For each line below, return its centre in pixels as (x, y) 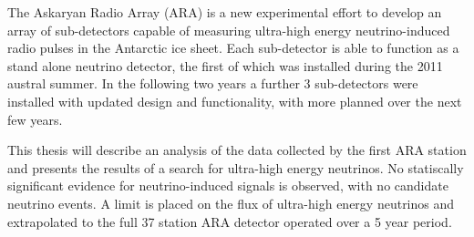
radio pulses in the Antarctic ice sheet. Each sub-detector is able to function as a (233, 48)
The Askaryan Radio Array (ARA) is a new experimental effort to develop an (225, 12)
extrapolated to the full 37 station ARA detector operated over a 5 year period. (230, 221)
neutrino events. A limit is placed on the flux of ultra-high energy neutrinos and (231, 203)
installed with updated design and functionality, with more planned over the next (235, 101)
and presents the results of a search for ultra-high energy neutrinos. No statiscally (236, 167)
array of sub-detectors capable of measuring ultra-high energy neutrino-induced (229, 30)
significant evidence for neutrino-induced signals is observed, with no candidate (228, 185)
